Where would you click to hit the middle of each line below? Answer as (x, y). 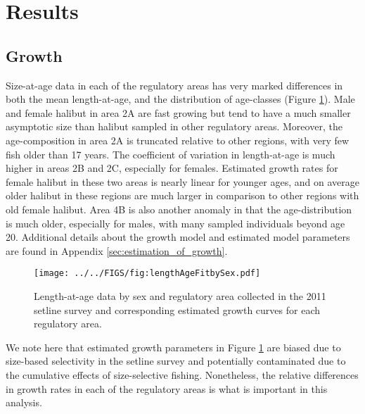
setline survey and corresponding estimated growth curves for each (177, 309)
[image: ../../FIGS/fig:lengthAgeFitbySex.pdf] (147, 274)
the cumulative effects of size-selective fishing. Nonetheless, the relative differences (182, 374)
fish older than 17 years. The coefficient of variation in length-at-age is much (171, 154)
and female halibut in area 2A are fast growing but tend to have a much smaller (178, 112)
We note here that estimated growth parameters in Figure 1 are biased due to (173, 347)
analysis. (24, 402)
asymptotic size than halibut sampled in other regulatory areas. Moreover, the (174, 126)
